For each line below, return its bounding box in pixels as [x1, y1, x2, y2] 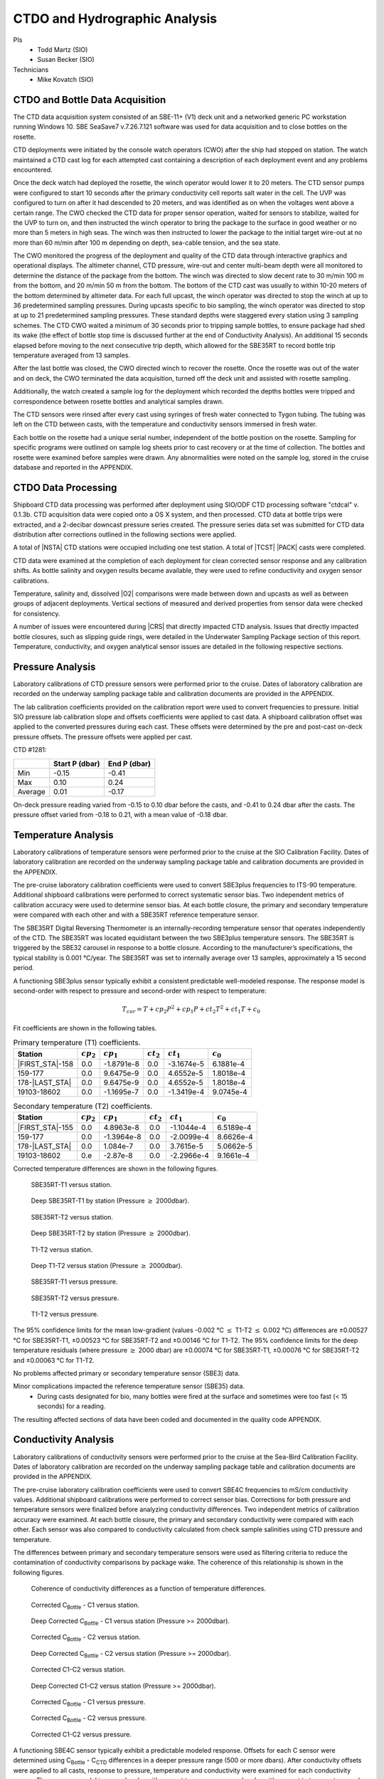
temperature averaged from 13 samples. [13, 351, 131, 359]
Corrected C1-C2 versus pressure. [31, 1730, 132, 1738]
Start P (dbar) [53, 759, 100, 769]
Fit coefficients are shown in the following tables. [13, 1023, 157, 1032]
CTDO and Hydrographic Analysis [13, 11, 217, 26]
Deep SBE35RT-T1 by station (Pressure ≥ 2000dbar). [31, 1196, 190, 1205]
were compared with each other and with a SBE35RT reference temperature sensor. [13, 911, 260, 919]
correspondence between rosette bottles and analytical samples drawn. [13, 397, 224, 406]
